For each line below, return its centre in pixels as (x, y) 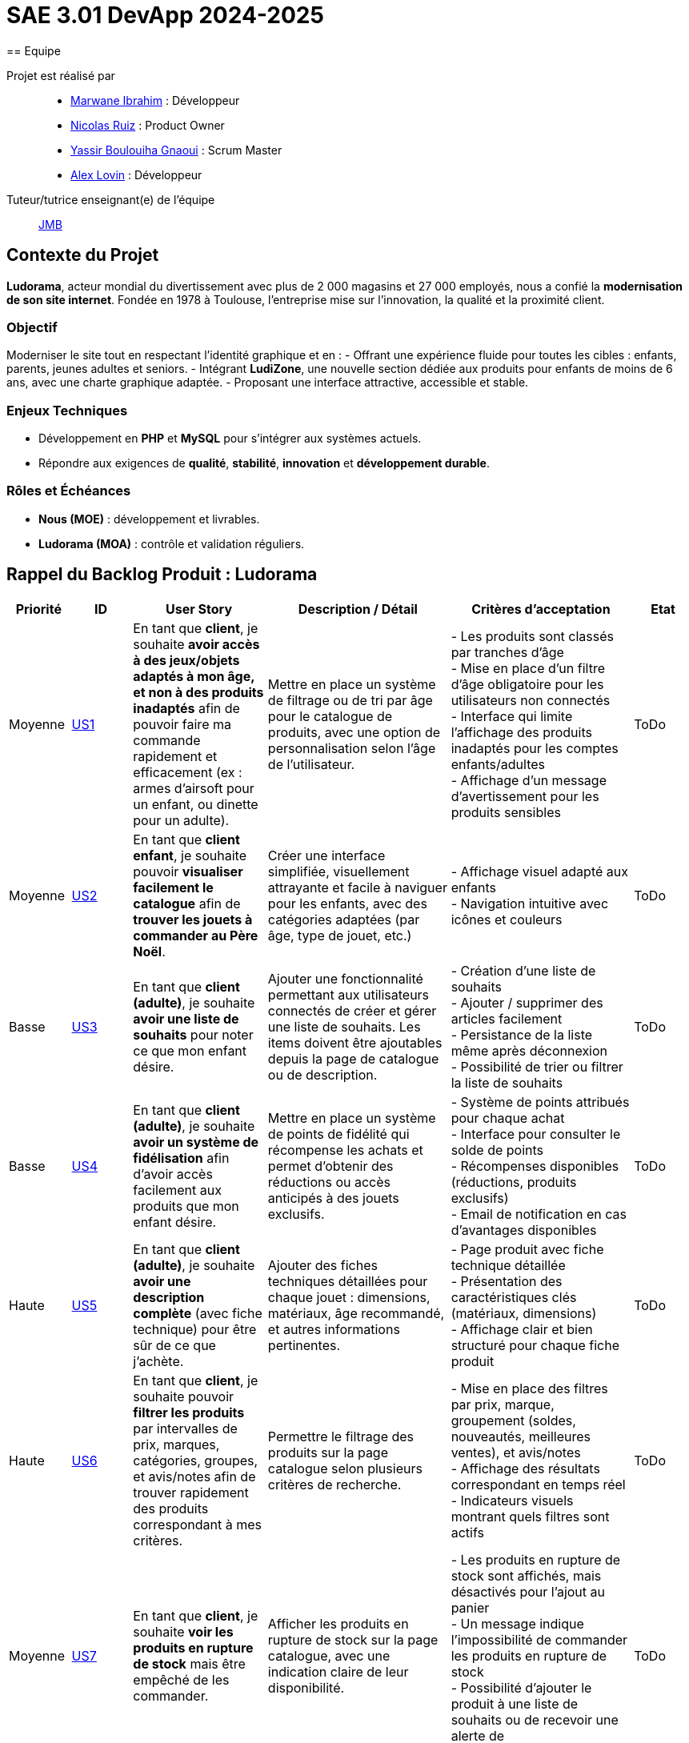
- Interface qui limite (512, 716)
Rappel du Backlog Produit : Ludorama (162, 575)
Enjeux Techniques (67, 410)
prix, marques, (176, 1444)
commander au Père (196, 935)
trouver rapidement (191, 1492)
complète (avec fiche (198, 1313)
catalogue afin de (187, 903)
